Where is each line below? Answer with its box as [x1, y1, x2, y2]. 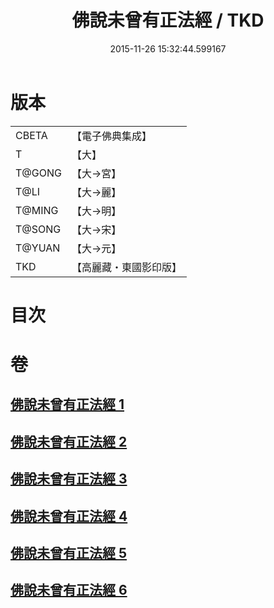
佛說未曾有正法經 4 [10, 507, 128, 525]
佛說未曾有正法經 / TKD [71, 9, 265, 32]
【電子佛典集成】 [71, 129, 152, 143]
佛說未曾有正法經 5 [10, 545, 128, 562]
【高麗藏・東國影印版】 [71, 260, 182, 274]
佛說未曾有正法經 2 [10, 433, 128, 450]
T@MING [15, 203, 59, 217]
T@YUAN [15, 241, 61, 255]
